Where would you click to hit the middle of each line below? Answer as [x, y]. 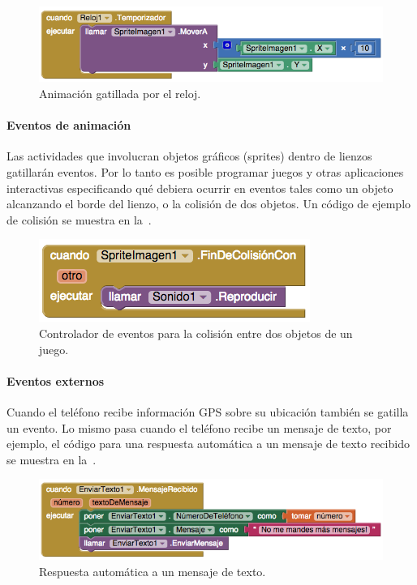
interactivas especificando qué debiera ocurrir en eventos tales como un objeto [200, 188]
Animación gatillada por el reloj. [120, 93]
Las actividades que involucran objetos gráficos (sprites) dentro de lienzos [189, 156]
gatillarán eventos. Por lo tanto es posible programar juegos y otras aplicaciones [205, 171]
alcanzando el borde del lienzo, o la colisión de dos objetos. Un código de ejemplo [209, 204]
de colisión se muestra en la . [79, 219]
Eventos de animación [69, 125]
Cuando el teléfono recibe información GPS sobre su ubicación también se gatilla [208, 411]
